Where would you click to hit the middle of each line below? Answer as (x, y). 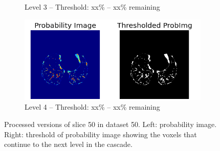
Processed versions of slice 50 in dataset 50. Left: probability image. (111, 124)
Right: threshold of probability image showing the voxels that (101, 134)
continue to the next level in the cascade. (68, 144)
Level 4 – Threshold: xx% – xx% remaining (92, 107)
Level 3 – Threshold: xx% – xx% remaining (92, 7)
